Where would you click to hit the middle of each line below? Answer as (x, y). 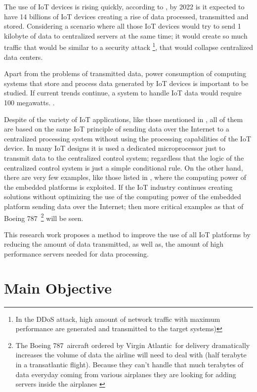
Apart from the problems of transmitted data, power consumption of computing (125, 73)
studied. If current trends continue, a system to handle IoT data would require (123, 93)
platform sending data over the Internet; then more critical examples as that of (124, 206)
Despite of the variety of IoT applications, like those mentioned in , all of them (124, 119)
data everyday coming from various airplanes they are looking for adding (126, 374)
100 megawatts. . (29, 102)
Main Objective (58, 287)
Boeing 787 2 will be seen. (44, 217)
